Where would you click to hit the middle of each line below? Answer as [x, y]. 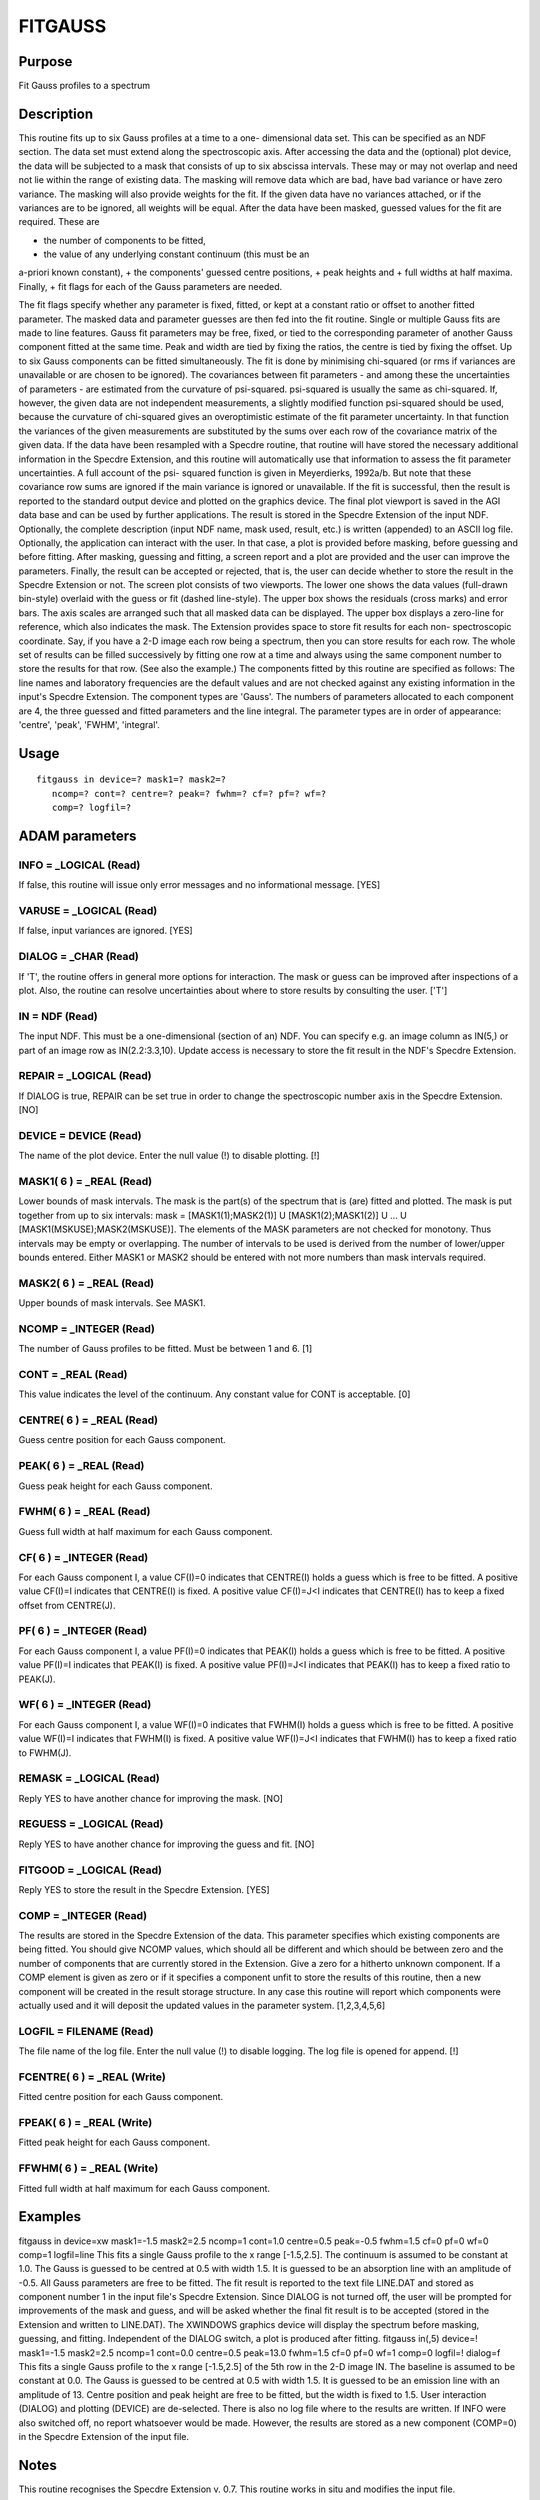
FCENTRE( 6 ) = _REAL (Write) [92, 2077]
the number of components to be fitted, [125, 240]
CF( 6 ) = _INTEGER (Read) [83, 1557]
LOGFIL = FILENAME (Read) [86, 2031]
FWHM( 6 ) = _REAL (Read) [84, 1512]
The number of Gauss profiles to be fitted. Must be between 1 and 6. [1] [165, 1349]
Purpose [45, 61]
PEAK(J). [37, 1679]
